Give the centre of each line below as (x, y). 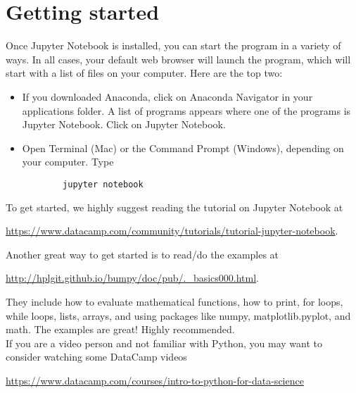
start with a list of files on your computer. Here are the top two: (144, 73)
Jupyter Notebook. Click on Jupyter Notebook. (124, 124)
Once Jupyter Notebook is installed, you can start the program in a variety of (173, 45)
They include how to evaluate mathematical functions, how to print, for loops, (174, 301)
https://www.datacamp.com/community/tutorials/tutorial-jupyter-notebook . (172, 231)
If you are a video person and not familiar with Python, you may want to (164, 343)
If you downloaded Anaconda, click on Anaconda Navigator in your (167, 96)
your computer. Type (68, 162)
